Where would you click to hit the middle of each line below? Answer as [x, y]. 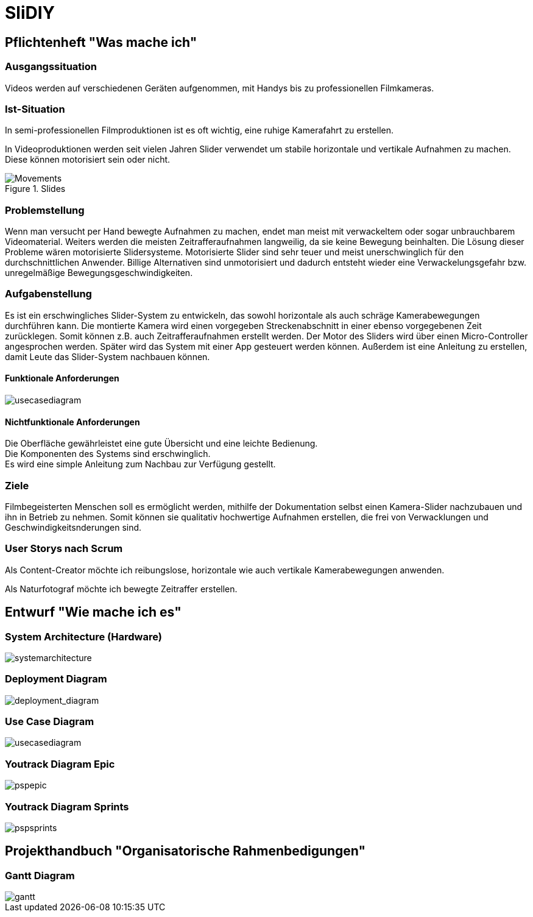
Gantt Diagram [40, 875]
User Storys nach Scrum [64, 549]
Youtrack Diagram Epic [60, 764]
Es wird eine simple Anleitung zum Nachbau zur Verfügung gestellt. [140, 464]
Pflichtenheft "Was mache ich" [101, 42]
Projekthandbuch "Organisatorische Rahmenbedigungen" [185, 851]
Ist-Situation [35, 109]
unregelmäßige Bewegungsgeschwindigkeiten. [99, 273]
